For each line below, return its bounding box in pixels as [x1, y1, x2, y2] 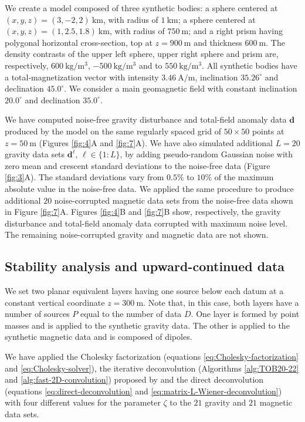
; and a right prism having [188, 25, 283, 37]
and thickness [194, 36, 242, 48]
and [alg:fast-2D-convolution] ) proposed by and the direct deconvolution [5, 373, 264, 386]
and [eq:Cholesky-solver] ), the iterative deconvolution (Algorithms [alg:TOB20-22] [5, 362, 299, 374]
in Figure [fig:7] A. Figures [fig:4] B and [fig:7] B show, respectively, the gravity [5, 205, 281, 218]
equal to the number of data [80, 308, 182, 320]
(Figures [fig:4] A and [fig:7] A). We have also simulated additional [39, 136, 273, 148]
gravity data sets [5, 148, 65, 160]
